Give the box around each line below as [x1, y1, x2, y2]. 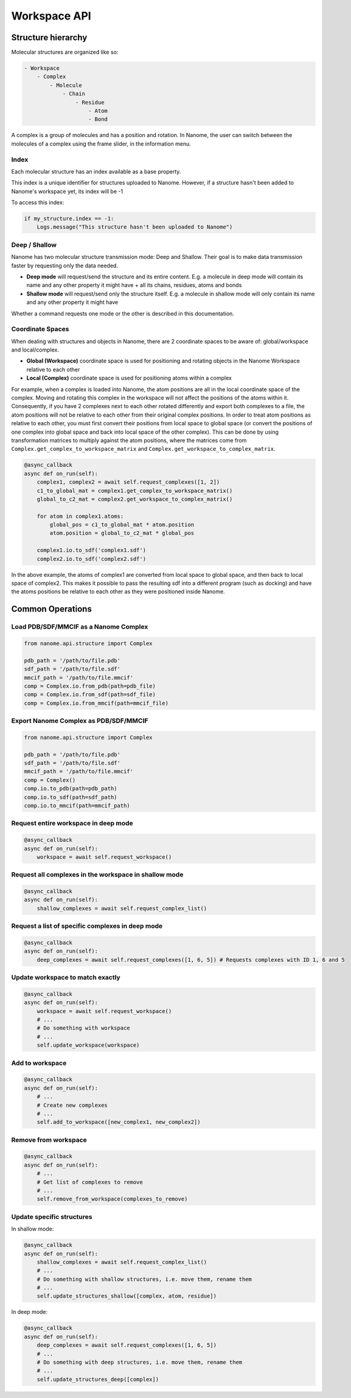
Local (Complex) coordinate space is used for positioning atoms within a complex [26, 375, 232, 382]
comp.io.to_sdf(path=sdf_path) [24, 794, 118, 800]
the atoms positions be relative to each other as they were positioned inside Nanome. [11, 588, 225, 595]
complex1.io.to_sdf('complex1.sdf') [36, 547, 146, 554]
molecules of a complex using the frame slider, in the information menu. [11, 140, 192, 147]
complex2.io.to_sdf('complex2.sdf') [36, 555, 146, 562]
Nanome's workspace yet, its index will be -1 [11, 188, 123, 195]
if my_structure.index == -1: [24, 215, 114, 222]
